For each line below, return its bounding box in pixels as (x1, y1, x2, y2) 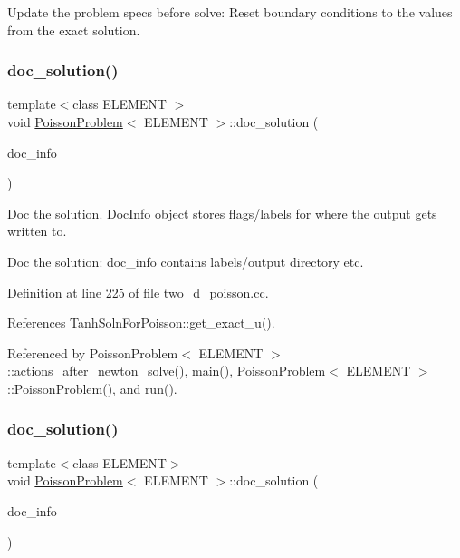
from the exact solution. (7, 20, 140, 39)
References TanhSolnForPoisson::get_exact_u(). (7, 313, 275, 332)
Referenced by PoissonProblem (7, 343, 178, 362)
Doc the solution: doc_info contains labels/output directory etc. (7, 251, 364, 270)
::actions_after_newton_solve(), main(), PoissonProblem (7, 361, 326, 380)
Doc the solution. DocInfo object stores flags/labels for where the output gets (7, 203, 437, 222)
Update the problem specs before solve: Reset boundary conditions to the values (7, 3, 453, 21)
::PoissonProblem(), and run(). (7, 378, 177, 397)
